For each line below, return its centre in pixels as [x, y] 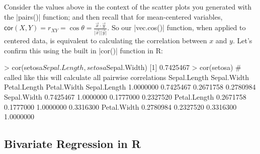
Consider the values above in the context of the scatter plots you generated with [128, 7]
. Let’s [242, 40]
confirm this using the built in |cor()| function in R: [83, 50]
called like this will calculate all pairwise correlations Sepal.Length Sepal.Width [127, 77]
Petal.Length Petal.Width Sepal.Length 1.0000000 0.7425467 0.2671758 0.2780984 [130, 87]
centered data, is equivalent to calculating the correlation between [106, 40]
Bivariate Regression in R [72, 144]
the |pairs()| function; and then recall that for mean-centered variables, [113, 16]
